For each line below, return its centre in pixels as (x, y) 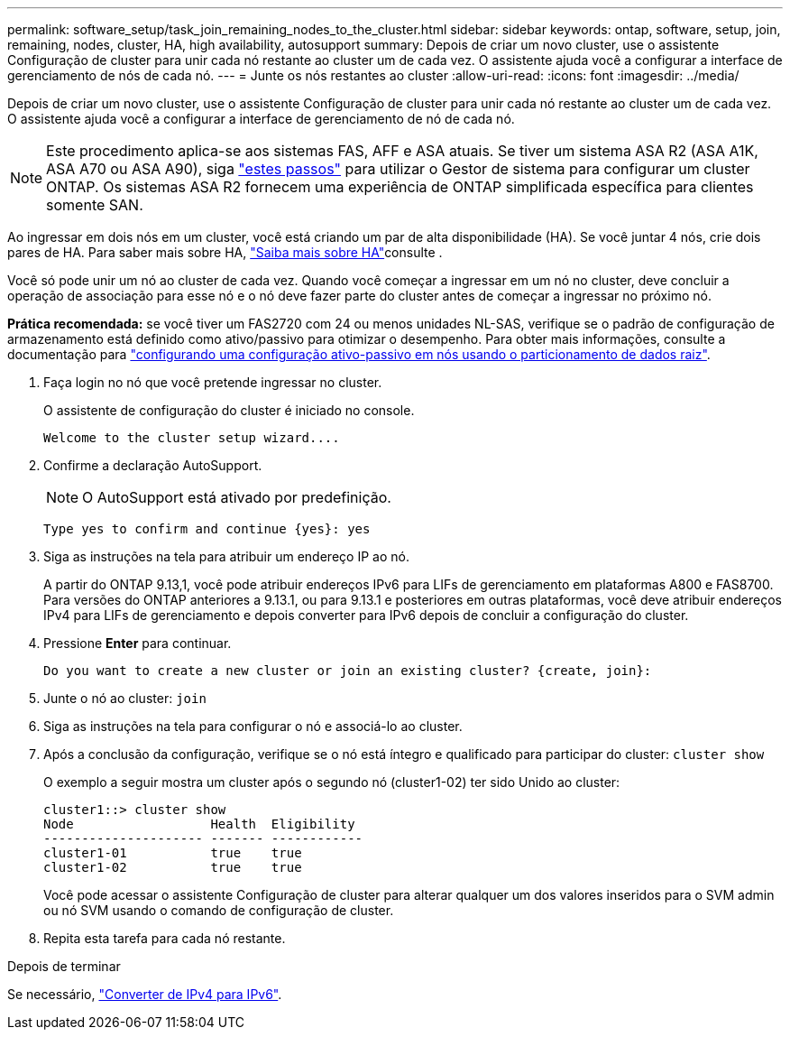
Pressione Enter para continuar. (138, 643)
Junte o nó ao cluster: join (125, 698)
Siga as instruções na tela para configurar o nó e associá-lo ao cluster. (253, 726)
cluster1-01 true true (173, 853)
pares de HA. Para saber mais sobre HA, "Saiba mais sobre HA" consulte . (225, 252)
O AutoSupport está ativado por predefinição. (237, 497)
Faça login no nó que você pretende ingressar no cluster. (213, 382)
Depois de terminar (64, 966)
